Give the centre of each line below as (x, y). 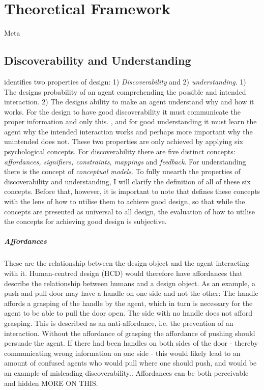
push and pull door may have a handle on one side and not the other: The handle (131, 293)
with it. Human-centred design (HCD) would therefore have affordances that (123, 273)
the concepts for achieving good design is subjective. (85, 221)
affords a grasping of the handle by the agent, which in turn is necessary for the (128, 303)
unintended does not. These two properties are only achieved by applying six (124, 141)
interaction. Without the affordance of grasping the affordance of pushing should (130, 333)
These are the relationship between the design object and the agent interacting (127, 263)
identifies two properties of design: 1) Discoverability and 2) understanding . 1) (125, 81)
